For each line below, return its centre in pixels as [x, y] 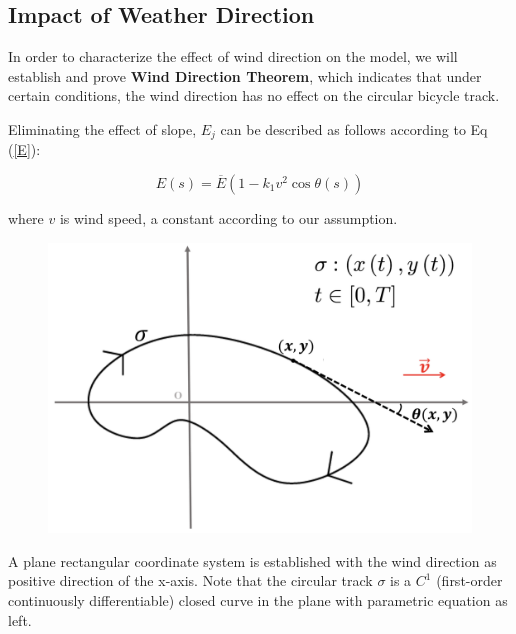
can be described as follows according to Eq [354, 128]
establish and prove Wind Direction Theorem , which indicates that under [245, 75]
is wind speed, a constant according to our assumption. [228, 218]
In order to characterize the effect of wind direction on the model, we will [233, 56]
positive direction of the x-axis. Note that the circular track [190, 580]
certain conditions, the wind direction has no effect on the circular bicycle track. [254, 95]
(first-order [469, 580]
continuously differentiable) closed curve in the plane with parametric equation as [258, 600]
